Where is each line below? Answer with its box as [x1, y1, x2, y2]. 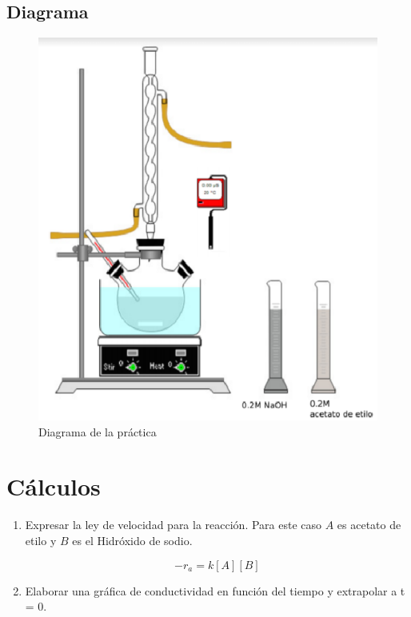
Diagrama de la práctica [38, 423, 157, 440]
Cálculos [6, 470, 101, 503]
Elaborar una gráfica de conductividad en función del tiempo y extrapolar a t [25, 582, 405, 599]
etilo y [25, 531, 57, 548]
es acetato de [337, 516, 401, 533]
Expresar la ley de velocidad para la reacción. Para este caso [25, 516, 322, 533]
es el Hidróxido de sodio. [72, 531, 193, 548]
